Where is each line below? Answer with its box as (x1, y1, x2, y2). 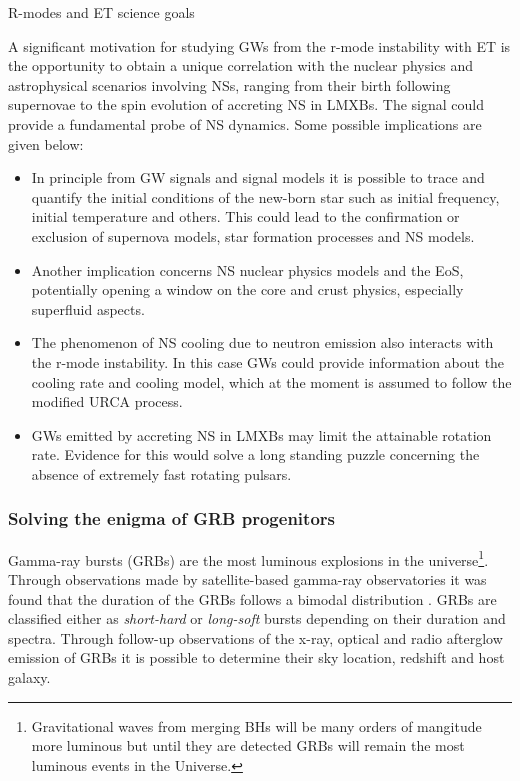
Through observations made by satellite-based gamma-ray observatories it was (8, 568, 487, 589)
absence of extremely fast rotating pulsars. (31, 463, 292, 484)
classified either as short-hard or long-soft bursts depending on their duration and (8, 608, 506, 629)
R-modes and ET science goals (8, 2, 195, 22)
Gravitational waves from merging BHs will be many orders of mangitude (31, 715, 482, 736)
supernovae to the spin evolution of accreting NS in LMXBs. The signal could (8, 94, 484, 115)
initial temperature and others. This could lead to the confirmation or (31, 206, 460, 227)
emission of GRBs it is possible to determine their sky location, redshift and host (8, 647, 505, 668)
